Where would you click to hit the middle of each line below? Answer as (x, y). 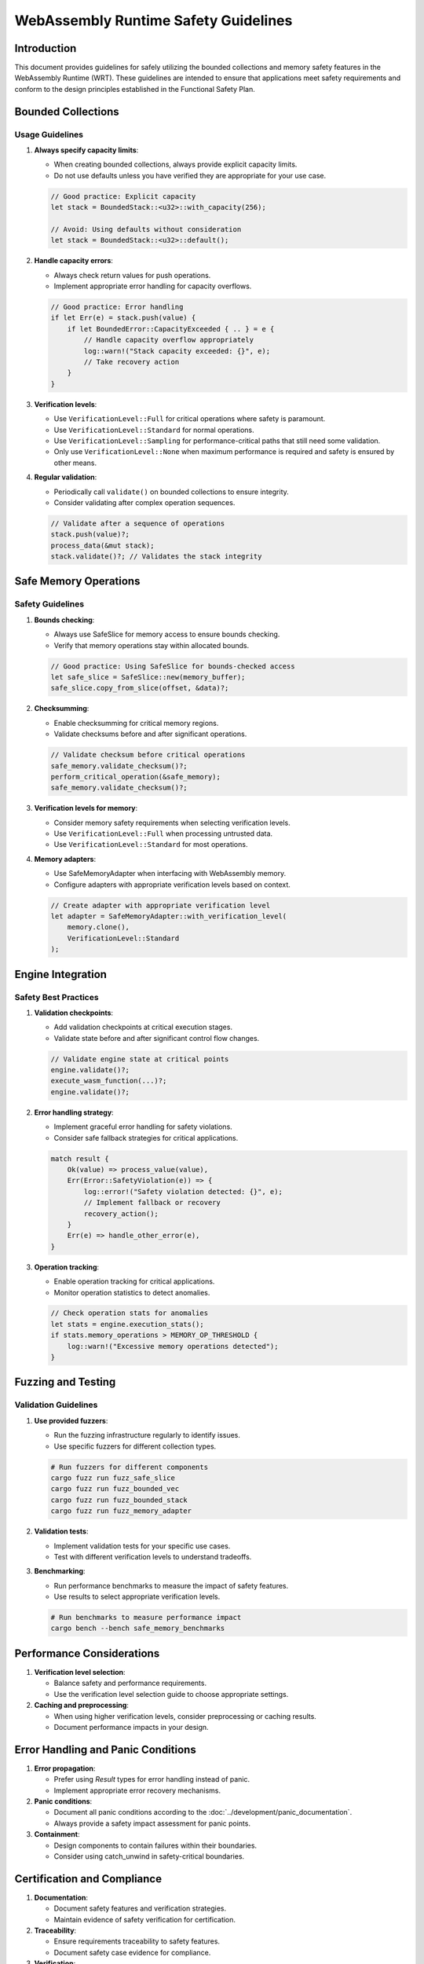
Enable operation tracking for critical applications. (134, 1281)
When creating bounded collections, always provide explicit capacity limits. (175, 164)
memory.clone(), (98, 927)
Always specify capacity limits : (86, 150)
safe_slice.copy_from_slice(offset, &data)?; (140, 688)
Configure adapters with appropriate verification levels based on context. (172, 885)
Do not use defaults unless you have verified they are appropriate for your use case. (190, 175)
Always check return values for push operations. (132, 275)
